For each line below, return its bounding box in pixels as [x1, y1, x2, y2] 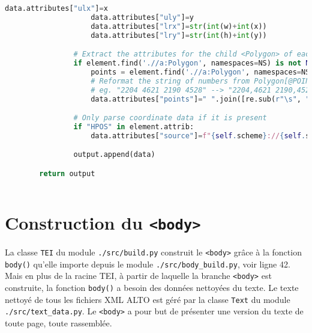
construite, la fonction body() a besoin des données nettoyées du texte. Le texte [5, 281, 299, 293]
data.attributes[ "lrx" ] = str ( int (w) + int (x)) [91, 22, 267, 31]
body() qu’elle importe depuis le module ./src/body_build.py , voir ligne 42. [5, 257, 290, 270]
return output [39, 169, 95, 178]
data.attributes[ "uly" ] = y [91, 13, 194, 22]
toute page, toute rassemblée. [5, 316, 112, 329]
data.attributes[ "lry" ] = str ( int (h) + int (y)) [91, 31, 267, 40]
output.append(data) [73, 150, 155, 159]
